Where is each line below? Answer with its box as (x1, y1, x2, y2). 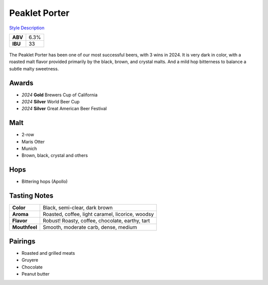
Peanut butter (21, 271, 50, 277)
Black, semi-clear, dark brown (43, 204, 113, 211)
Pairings (9, 237, 36, 245)
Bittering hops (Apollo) (21, 179, 68, 185)
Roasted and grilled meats (21, 250, 75, 256)
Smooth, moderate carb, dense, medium (43, 224, 137, 231)
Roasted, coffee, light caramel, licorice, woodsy (43, 211, 154, 218)
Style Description (9, 25, 45, 31)
